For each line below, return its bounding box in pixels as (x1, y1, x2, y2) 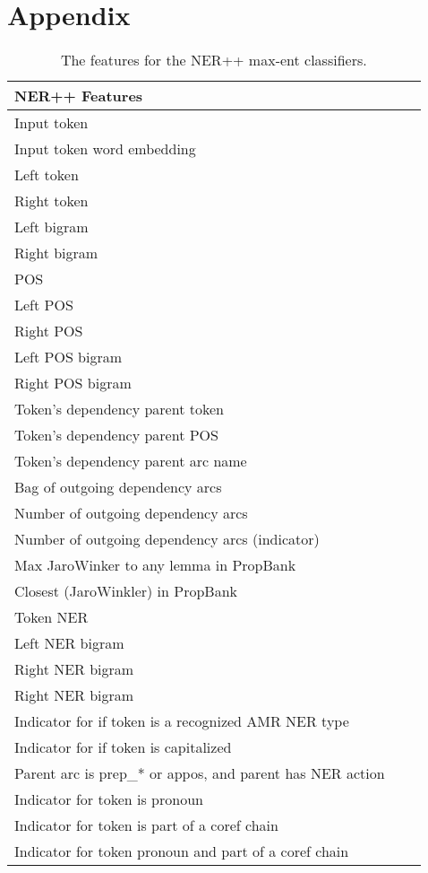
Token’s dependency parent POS (14, 424, 218, 446)
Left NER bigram (14, 633, 124, 654)
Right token (14, 190, 89, 212)
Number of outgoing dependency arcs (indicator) (14, 528, 320, 550)
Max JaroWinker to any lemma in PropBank (14, 554, 296, 576)
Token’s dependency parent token (14, 398, 224, 420)
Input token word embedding (14, 138, 196, 160)
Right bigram (14, 242, 98, 264)
